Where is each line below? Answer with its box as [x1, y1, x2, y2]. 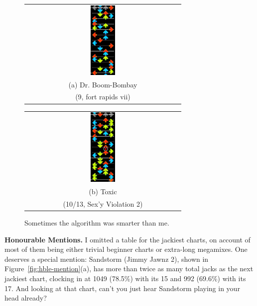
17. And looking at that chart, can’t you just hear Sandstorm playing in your [4, 283, 240, 293]
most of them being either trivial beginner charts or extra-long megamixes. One [4, 244, 248, 254]
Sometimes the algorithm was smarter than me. [24, 218, 169, 228]
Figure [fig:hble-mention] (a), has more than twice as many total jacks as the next [4, 263, 254, 274]
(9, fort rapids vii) [75, 91, 130, 102]
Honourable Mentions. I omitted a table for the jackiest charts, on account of [4, 234, 251, 244]
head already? [4, 293, 47, 303]
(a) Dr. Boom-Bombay [68, 79, 137, 89]
